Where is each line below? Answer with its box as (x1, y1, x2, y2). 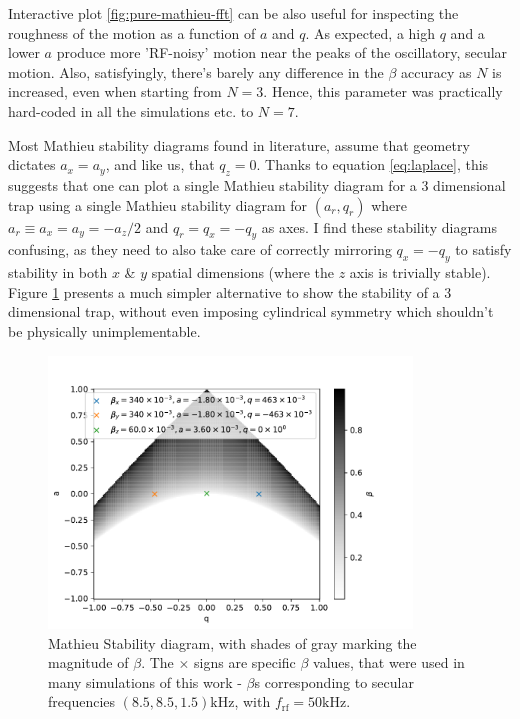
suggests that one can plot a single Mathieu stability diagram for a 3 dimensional (8, 174, 506, 195)
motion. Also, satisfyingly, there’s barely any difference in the (8, 61, 384, 82)
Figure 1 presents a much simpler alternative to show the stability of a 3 (8, 281, 452, 302)
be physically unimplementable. (8, 320, 201, 341)
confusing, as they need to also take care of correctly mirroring (8, 239, 392, 260)
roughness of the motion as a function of (8, 22, 256, 43)
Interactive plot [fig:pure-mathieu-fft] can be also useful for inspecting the (8, 3, 459, 23)
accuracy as (400, 61, 472, 82)
